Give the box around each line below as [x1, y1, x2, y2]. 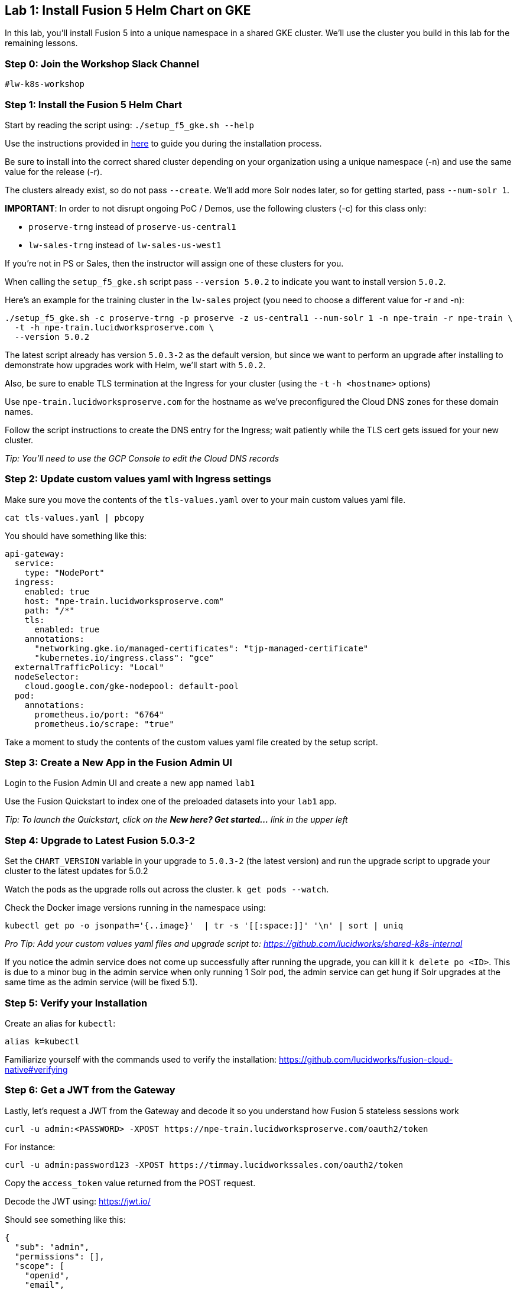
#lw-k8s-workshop [5, 79, 84, 89]
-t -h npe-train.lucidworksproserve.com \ [14, 322, 214, 332]
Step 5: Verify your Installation [5, 996, 148, 1009]
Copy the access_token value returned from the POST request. [5, 1177, 256, 1188]
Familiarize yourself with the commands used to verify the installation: [5, 1054, 277, 1064]
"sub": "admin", [14, 1242, 90, 1252]
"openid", [24, 1270, 70, 1280]
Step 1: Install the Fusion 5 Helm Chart [5, 98, 182, 111]
